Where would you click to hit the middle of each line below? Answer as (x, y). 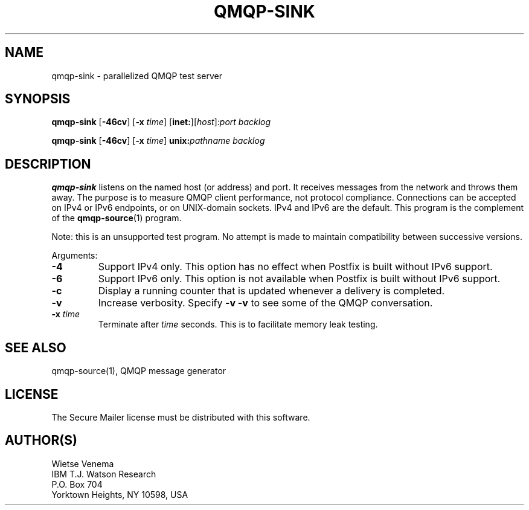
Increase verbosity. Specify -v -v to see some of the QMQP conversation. (265, 303)
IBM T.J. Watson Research (104, 474)
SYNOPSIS (38, 99)
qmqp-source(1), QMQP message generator (139, 371)
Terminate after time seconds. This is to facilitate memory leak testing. (238, 324)
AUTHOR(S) (41, 441)
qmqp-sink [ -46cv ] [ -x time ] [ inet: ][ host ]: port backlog (161, 122)
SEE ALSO (36, 347)
